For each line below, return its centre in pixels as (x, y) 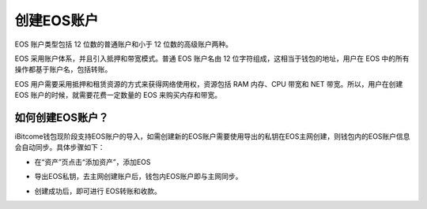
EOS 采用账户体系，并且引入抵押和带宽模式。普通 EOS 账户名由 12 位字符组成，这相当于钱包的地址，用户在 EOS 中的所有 (212, 58)
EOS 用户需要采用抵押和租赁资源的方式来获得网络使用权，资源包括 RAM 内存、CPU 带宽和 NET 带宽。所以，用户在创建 (209, 84)
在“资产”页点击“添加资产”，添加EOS (93, 162)
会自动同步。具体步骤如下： (60, 147)
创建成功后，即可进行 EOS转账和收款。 (98, 191)
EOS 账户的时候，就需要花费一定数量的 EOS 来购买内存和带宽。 (118, 95)
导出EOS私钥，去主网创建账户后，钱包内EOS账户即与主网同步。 (138, 177)
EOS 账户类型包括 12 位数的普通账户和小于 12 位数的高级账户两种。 (124, 44)
